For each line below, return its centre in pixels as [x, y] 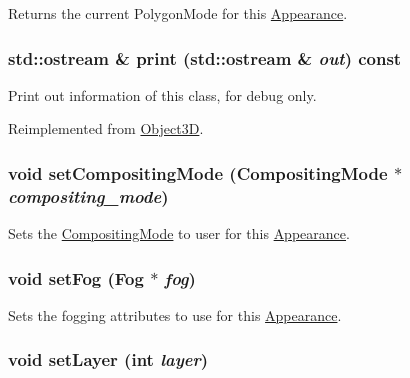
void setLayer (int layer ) [108, 359]
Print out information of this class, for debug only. [162, 94]
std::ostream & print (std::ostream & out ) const [205, 57]
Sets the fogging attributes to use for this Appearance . [175, 314]
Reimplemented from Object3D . [106, 128]
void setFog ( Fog [76, 277]
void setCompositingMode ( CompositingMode [198, 172]
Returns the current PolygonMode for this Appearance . [178, 13]
